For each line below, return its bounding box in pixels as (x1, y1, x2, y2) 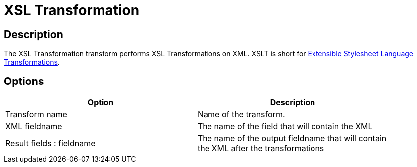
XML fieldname (5, 121, 62, 132)
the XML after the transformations (198, 143, 324, 154)
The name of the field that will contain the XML (198, 121, 373, 132)
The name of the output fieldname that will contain (198, 133, 387, 144)
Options (4, 75, 44, 87)
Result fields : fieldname (5, 138, 96, 149)
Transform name (5, 109, 67, 120)
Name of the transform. (198, 109, 285, 120)
